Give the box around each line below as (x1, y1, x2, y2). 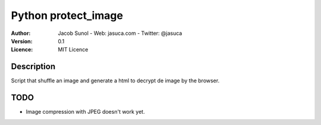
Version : (11, 37, 33, 44)
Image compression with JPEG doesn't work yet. (26, 108, 145, 116)
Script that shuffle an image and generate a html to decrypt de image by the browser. (11, 77, 220, 84)
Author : (11, 30, 31, 37)
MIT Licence (58, 46, 89, 53)
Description (11, 62, 56, 72)
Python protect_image (11, 9, 123, 22)
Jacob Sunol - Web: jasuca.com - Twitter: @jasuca (58, 30, 182, 37)
